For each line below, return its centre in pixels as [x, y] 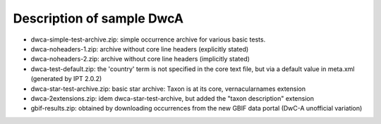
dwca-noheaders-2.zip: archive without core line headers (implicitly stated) [140, 59]
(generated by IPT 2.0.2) [66, 79]
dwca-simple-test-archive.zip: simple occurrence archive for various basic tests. [148, 39]
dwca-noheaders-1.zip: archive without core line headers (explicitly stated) [140, 49]
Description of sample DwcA [98, 18]
